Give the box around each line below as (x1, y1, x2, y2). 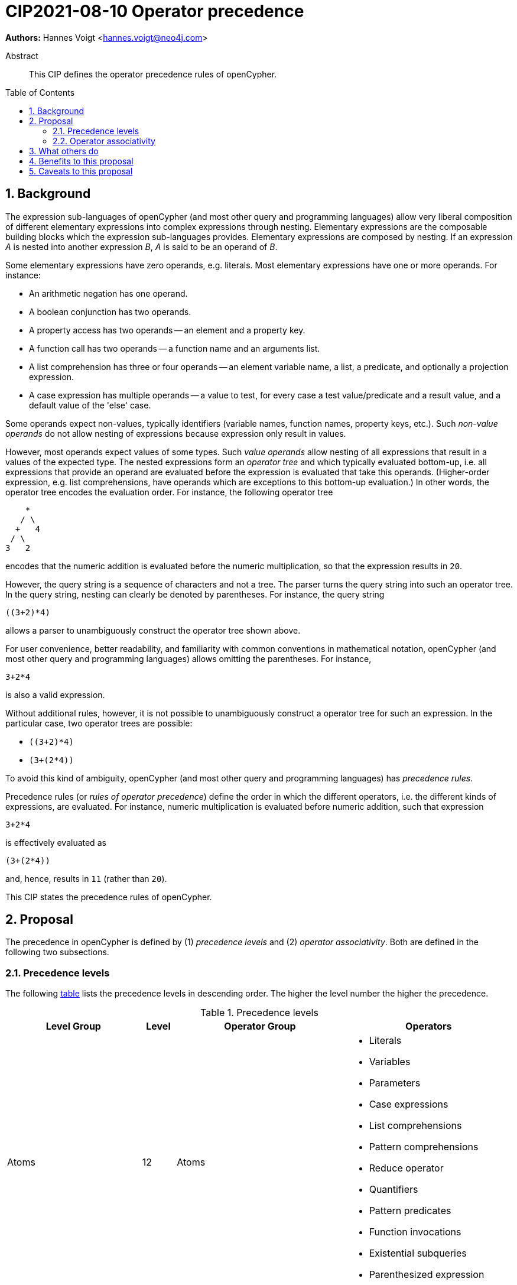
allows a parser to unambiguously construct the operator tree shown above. (5, 625, 301, 635)
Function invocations (369, 1226, 461, 1238)
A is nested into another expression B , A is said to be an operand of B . (5, 241, 278, 252)
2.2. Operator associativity (53, 135, 155, 146)
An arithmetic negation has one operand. (29, 288, 188, 298)
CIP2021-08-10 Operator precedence (5, 1, 304, 21)
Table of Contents (5, 87, 75, 98)
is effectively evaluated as (5, 837, 106, 848)
